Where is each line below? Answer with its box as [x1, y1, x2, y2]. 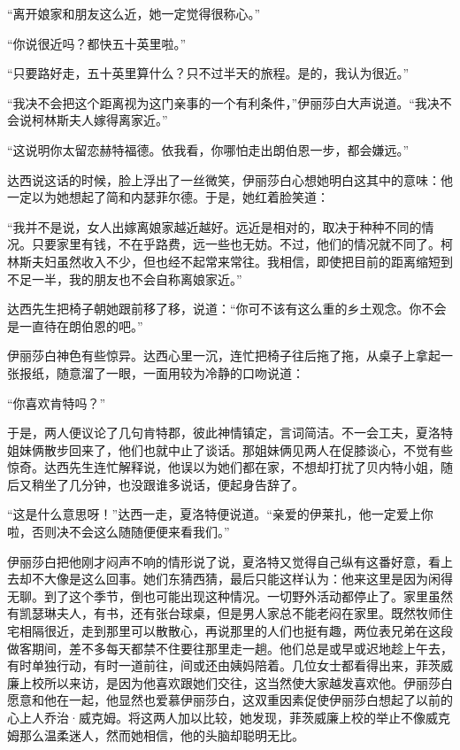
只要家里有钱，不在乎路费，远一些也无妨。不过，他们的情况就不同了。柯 [31, 235, 453, 253]
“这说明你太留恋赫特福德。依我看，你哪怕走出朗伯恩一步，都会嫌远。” [7, 140, 410, 159]
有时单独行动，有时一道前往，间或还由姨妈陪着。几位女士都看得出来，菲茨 [7, 656, 441, 675]
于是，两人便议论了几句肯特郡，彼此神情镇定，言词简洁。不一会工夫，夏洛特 [7, 423, 453, 442]
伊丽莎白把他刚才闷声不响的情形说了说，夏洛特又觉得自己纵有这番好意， [7, 552, 428, 570]
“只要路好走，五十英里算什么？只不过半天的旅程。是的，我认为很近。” [7, 64, 410, 82]
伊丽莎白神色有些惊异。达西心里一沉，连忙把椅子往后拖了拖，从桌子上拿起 [7, 346, 441, 365]
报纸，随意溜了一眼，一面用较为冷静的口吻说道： [19, 363, 304, 382]
